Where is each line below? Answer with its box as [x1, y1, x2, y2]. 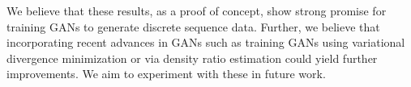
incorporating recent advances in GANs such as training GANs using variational [6, 34, 405, 51]
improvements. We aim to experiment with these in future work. [6, 65, 326, 82]
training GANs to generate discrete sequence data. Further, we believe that [6, 18, 380, 35]
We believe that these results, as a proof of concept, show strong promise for [6, 2, 387, 19]
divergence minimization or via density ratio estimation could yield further [6, 49, 378, 66]
